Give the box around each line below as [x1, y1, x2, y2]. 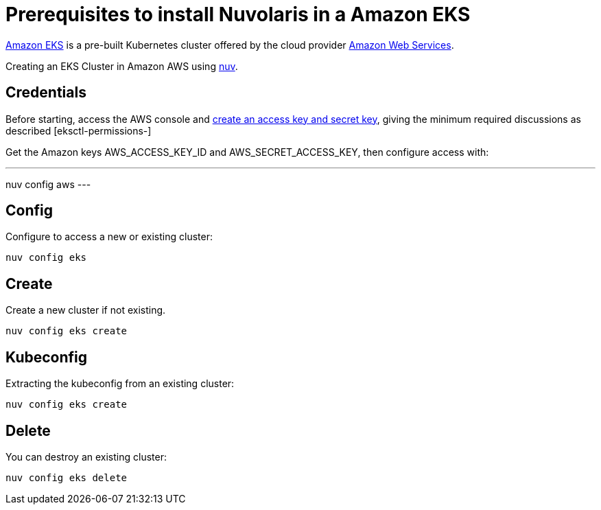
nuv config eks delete [5, 472, 128, 483]
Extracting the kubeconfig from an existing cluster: [5, 378, 235, 390]
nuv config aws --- [5, 178, 91, 190]
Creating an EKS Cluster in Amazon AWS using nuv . [5, 60, 238, 72]
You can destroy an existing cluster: [5, 450, 167, 463]
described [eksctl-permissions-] [5, 124, 152, 137]
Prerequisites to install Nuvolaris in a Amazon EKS [5, 3, 471, 26]
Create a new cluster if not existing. [5, 304, 166, 316]
